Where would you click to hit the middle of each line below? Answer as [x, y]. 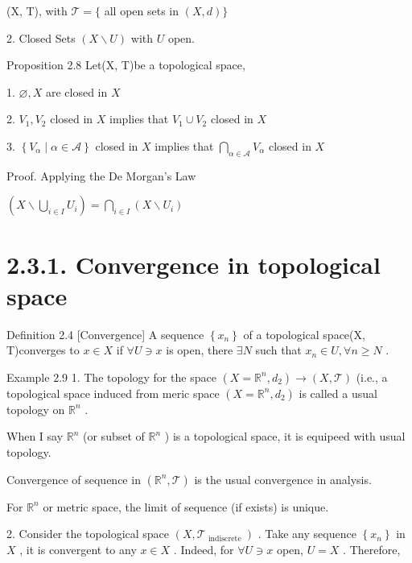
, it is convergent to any [78, 549]
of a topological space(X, [304, 334]
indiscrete [225, 538]
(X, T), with [37, 10]
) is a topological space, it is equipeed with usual [285, 436]
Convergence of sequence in [74, 479]
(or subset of [114, 436]
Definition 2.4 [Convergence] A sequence [105, 334]
